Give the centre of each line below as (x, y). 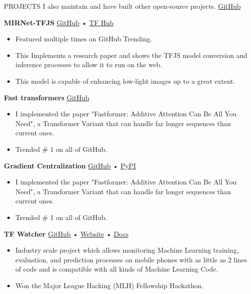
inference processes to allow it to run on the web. (89, 64)
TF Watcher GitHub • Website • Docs (66, 233)
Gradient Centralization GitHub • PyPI (70, 165)
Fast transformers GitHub (47, 97)
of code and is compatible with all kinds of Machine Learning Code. (117, 269)
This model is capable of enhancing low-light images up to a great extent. (125, 81)
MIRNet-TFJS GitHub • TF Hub (59, 22)
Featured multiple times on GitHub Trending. (84, 39)
